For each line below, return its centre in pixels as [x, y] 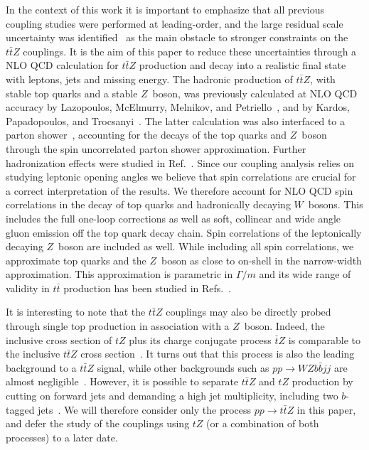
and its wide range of [305, 274]
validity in [28, 288]
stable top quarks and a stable [72, 93]
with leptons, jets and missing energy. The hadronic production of [149, 79]
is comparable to [325, 339]
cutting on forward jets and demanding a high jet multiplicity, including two [172, 396]
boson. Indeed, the [284, 326]
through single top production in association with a [118, 326]
